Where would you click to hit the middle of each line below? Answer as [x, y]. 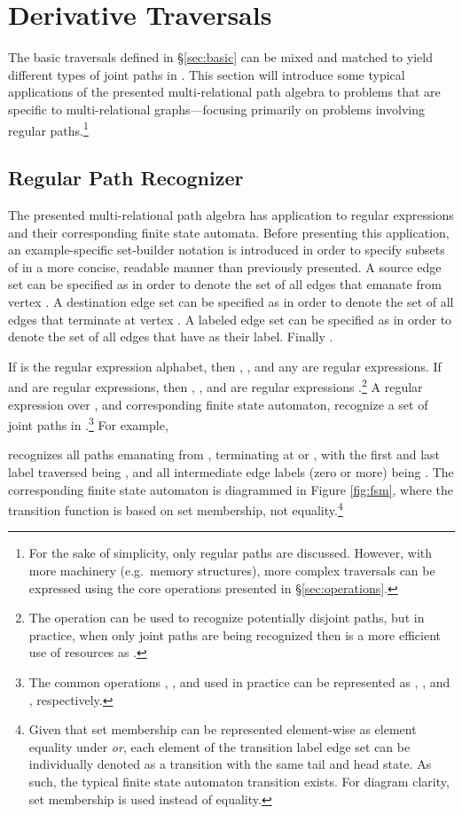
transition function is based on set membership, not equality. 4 [176, 509]
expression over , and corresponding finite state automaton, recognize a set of [218, 404]
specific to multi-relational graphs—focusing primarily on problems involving [216, 109]
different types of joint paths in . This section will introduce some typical [207, 74]
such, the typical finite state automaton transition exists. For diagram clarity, [239, 781]
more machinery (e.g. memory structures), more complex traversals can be [232, 571]
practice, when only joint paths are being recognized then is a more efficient [235, 634]
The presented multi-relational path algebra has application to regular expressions [231, 214]
